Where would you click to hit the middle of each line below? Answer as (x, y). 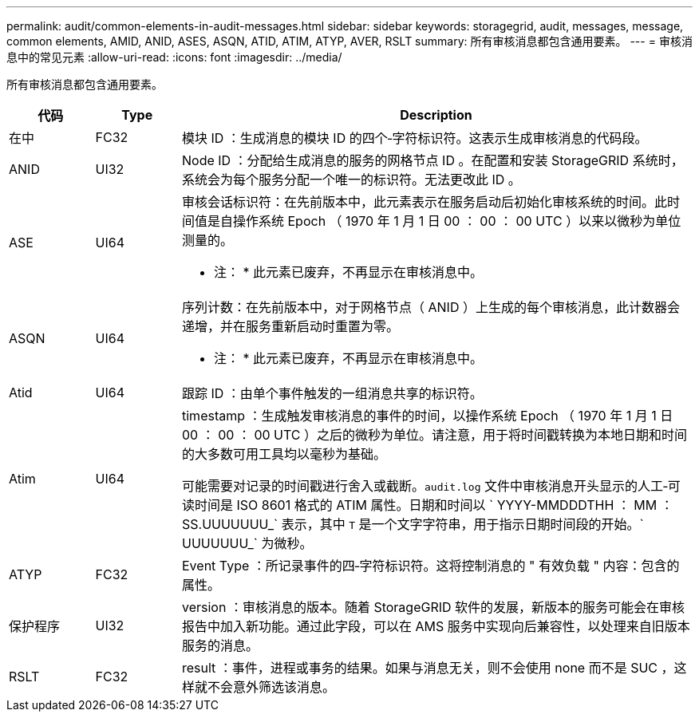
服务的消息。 (221, 645)
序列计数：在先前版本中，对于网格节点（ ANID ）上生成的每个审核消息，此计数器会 (431, 307)
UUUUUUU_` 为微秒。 (247, 543)
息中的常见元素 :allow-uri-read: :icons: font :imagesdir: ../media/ (174, 57)
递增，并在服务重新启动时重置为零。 (291, 326)
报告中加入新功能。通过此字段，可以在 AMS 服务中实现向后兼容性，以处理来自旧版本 (436, 626)
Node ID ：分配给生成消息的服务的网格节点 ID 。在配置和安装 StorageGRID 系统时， (433, 160)
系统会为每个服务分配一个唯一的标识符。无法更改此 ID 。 (351, 179)
